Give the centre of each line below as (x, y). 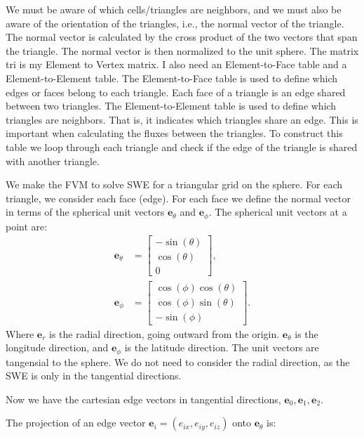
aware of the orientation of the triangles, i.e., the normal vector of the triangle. (175, 23)
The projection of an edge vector (76, 423)
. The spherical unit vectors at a (278, 212)
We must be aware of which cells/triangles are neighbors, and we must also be (174, 9)
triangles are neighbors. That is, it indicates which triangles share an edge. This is (182, 119)
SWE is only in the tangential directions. (94, 376)
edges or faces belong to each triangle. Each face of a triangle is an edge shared (176, 92)
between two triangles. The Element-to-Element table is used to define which (171, 106)
